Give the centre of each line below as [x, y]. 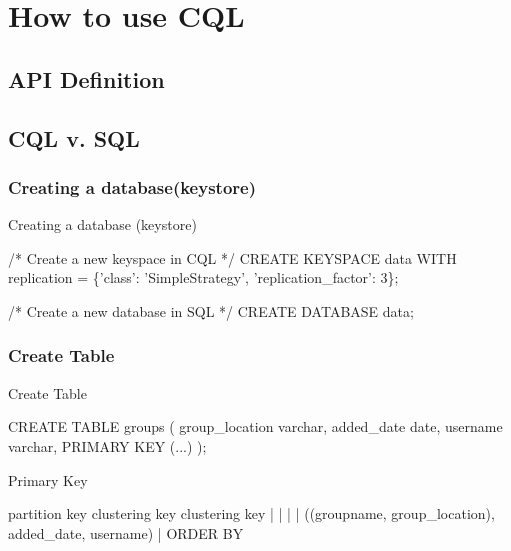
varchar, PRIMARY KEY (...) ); [107, 445]
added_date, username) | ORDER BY [126, 532]
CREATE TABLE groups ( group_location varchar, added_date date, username [255, 426]
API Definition [86, 78]
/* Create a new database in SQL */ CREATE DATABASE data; [211, 310]
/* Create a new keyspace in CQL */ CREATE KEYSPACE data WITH [232, 257]
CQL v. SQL [74, 137]
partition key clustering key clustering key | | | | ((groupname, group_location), [251, 513]
